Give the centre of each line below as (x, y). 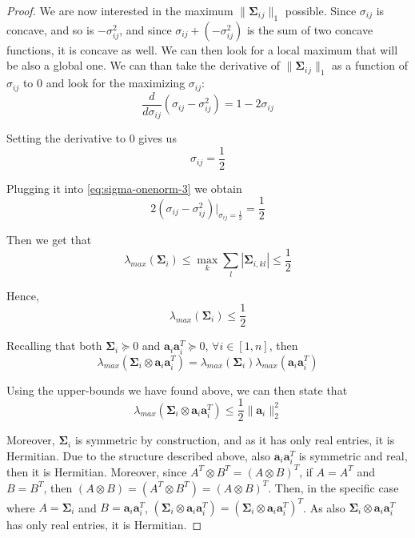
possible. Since (321, 10)
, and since (146, 29)
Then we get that (49, 240)
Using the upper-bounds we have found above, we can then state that (177, 389)
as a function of (370, 65)
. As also (324, 507)
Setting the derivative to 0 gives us (92, 138)
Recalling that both (54, 345)
